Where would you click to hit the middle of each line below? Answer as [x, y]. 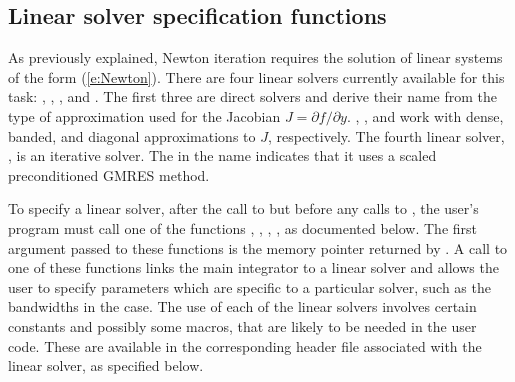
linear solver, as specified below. [106, 365]
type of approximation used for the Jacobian [144, 115]
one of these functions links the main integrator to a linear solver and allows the [253, 267]
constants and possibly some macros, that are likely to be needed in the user [242, 325]
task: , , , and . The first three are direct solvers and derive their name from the [253, 96]
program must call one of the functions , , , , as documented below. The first [243, 227]
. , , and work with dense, [425, 115]
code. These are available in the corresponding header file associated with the [245, 345]
